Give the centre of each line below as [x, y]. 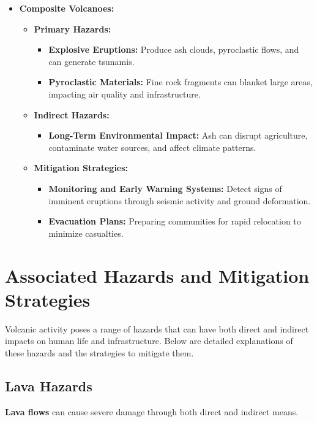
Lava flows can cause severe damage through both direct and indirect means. [152, 411]
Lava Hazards [49, 386]
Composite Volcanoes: [67, 8]
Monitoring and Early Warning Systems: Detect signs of [165, 188]
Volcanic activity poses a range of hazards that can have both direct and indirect [157, 328]
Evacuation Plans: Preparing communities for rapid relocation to [175, 221]
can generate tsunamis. [91, 61]
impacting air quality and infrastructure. [125, 94]
